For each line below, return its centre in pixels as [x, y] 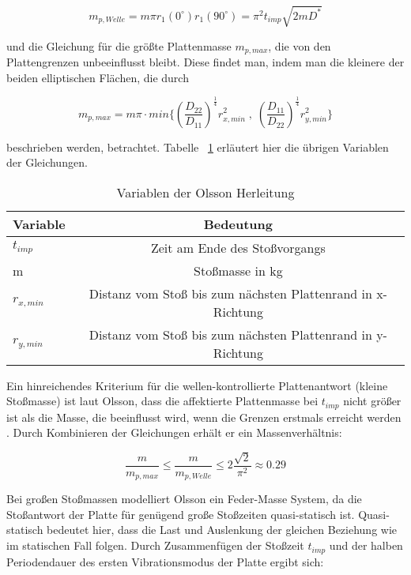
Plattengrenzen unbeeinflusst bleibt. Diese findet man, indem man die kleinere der [205, 62]
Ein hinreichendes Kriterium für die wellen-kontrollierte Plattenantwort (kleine [197, 385]
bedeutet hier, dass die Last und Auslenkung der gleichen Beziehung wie [222, 530]
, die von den [300, 45]
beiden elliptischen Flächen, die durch [98, 77]
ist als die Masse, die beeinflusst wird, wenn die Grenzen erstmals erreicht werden [204, 417]
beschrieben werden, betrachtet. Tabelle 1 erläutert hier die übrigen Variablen [198, 147]
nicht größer [372, 401]
